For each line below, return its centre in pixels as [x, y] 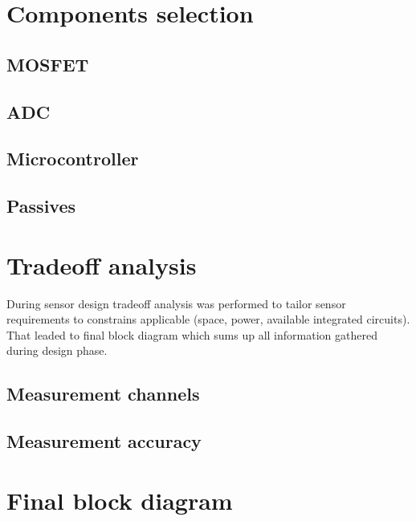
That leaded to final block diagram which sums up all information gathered [192, 334]
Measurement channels [103, 394]
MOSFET [48, 64]
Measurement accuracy [104, 441]
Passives [41, 206]
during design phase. [57, 350]
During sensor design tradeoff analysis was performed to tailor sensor [176, 303]
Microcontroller [73, 159]
